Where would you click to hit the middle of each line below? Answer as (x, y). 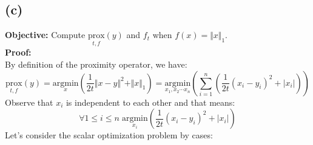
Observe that (29, 102)
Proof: (18, 52)
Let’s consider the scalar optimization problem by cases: (109, 135)
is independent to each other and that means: (150, 102)
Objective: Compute (45, 35)
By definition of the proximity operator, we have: (96, 64)
